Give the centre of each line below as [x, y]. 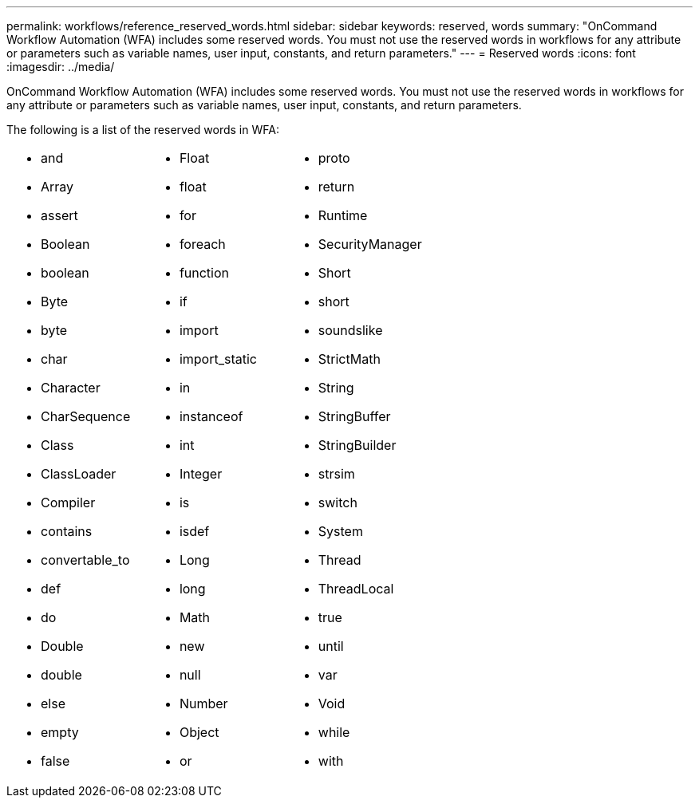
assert [59, 215]
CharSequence [86, 416]
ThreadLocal [356, 589]
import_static [218, 359]
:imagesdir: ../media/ [61, 67]
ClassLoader [79, 474]
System [340, 531]
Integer [201, 474]
